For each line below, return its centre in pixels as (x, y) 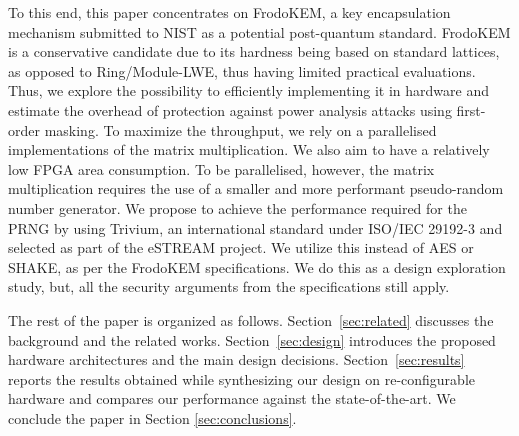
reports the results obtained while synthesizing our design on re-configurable (241, 378)
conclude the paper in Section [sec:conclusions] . (152, 417)
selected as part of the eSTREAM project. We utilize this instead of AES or (241, 247)
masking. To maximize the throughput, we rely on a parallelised (240, 129)
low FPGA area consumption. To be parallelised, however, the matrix (221, 168)
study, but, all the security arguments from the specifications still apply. (229, 286)
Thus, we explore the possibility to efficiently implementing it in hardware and (249, 90)
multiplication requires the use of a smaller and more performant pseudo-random (256, 188)
